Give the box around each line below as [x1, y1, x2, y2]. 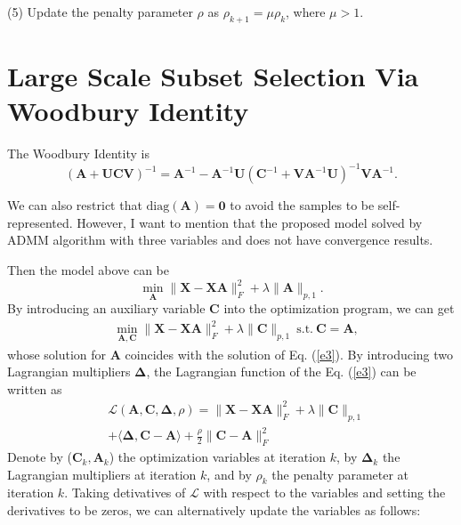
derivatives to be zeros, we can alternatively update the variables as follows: [7, 501, 421, 520]
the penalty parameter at [271, 464, 409, 483]
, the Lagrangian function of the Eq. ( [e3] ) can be [146, 362, 417, 381]
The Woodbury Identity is [7, 144, 150, 163]
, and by [206, 464, 252, 483]
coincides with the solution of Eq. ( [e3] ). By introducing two [125, 344, 454, 363]
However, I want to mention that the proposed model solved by [77, 213, 423, 231]
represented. [7, 213, 73, 231]
